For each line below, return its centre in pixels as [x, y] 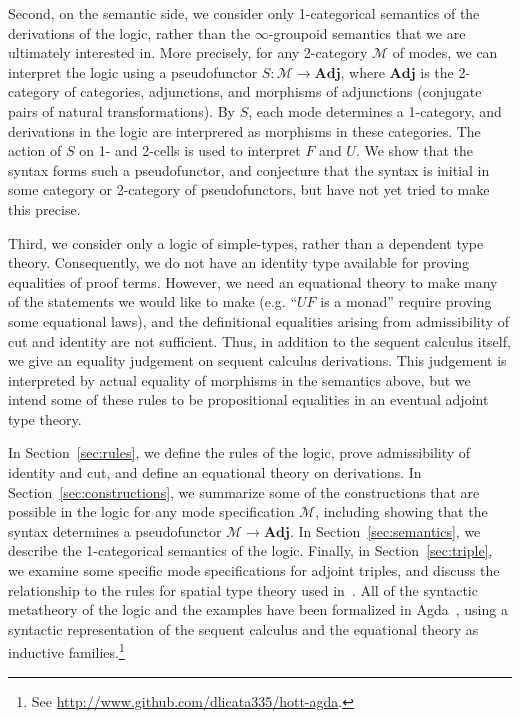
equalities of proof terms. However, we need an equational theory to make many [253, 281]
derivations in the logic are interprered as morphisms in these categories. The [244, 130]
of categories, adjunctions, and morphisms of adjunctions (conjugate [273, 91]
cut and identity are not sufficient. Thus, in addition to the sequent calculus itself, [259, 340]
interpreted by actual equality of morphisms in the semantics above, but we [239, 379]
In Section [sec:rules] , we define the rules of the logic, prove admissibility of [239, 452]
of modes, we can [445, 52]
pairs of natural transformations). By [121, 110]
